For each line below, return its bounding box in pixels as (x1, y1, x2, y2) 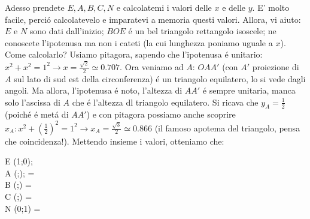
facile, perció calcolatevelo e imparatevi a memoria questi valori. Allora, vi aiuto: (5, 13, 301, 25)
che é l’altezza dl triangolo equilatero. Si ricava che (72, 95, 259, 108)
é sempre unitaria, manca (202, 84, 296, 97)
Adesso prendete (5, 1, 65, 13)
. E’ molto (252, 1, 290, 13)
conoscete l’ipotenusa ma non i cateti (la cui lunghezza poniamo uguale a (5, 36, 273, 49)
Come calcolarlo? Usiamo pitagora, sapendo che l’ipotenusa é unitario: (5, 48, 263, 61)
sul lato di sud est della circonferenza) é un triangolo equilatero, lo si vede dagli (14, 72, 306, 85)
